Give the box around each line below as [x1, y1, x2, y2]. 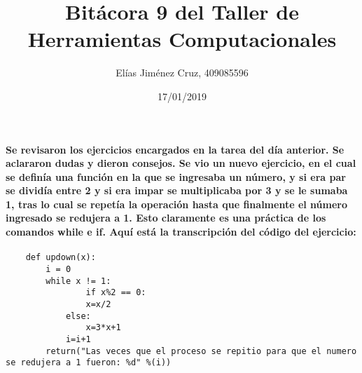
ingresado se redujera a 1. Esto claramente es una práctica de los [6, 210, 326, 225]
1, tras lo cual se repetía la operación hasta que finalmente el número [6, 196, 348, 211]
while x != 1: [46, 276, 111, 286]
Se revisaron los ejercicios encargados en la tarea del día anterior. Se [6, 142, 344, 156]
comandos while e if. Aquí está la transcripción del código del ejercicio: [6, 224, 356, 239]
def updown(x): [25, 252, 96, 263]
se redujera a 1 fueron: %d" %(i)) [6, 358, 172, 368]
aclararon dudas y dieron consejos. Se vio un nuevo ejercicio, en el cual [6, 156, 356, 170]
